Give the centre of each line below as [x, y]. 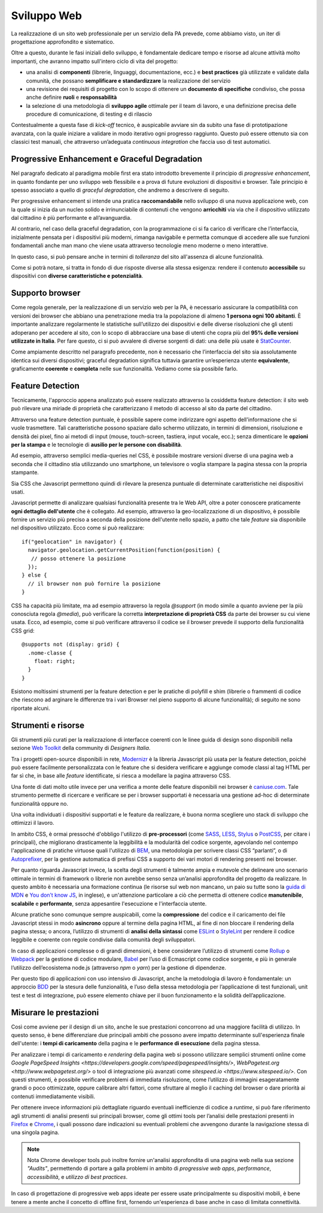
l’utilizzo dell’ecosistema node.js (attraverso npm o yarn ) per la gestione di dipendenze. [119, 967]
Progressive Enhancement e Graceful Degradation [107, 159]
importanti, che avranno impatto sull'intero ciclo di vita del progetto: [95, 61]
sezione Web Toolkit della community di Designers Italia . [81, 748]
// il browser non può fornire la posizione [94, 583]
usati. [18, 492]
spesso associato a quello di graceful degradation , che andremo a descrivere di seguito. [120, 190]
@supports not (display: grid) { [71, 645]
